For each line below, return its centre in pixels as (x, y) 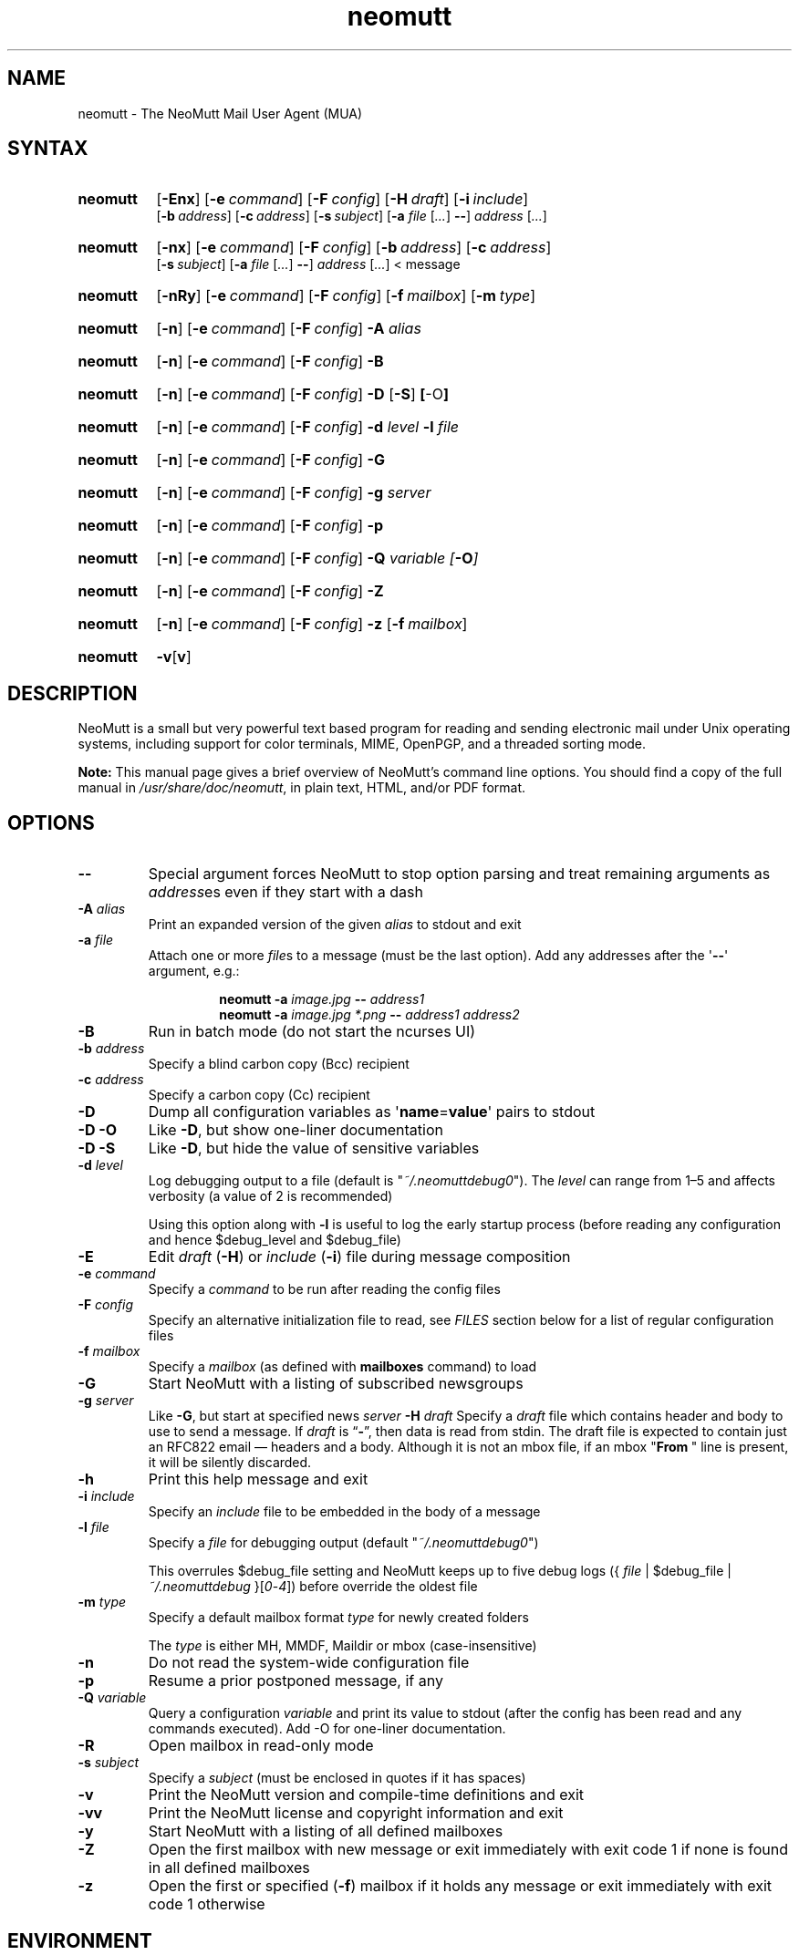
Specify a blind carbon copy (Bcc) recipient (279, 1064)
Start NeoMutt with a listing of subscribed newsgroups (336, 1384)
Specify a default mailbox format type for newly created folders (338, 1618)
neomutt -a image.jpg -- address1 (322, 999)
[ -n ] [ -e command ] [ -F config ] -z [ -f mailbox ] (312, 624)
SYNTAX (48, 149)
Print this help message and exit (258, 1479)
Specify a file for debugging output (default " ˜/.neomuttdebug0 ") (343, 1543)
